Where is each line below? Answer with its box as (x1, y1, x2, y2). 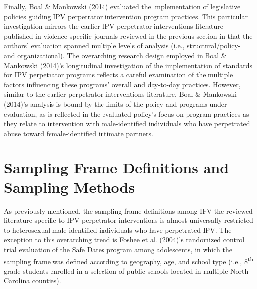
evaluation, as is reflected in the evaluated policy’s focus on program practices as (4, 108, 249, 119)
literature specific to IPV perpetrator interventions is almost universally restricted (4, 215, 253, 225)
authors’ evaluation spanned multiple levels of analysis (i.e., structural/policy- (4, 40, 241, 51)
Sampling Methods (4, 176, 135, 197)
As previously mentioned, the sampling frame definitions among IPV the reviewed (4, 205, 253, 216)
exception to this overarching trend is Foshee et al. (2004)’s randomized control (4, 234, 245, 245)
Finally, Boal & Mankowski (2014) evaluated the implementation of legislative (4, 1, 241, 11)
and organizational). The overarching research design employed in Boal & (4, 50, 227, 60)
